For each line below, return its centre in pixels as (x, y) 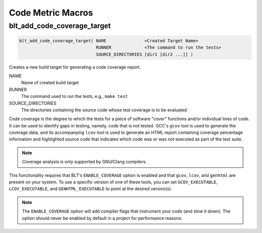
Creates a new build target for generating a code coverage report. (75, 67)
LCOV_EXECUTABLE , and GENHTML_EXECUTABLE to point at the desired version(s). (90, 189)
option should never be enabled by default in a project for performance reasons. (102, 218)
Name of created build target (50, 83)
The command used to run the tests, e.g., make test (74, 96)
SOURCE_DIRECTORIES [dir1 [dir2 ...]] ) (145, 54)
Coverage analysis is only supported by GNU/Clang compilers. (84, 162)
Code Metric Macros (51, 13)
